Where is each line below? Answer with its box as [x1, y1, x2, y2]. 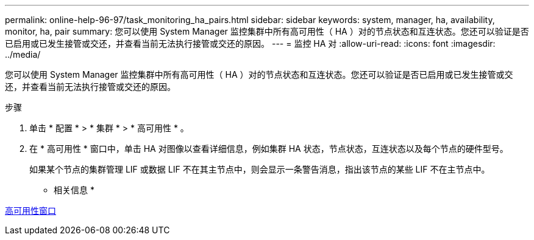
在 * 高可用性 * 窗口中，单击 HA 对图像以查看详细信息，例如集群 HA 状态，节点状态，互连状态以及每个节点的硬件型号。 [29, 143, 508, 154]
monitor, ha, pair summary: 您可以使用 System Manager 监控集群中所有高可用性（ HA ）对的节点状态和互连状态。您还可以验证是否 [5, 26, 529, 36]
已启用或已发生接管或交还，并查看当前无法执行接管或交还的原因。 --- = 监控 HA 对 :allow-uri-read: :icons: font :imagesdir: [5, 38, 496, 49]
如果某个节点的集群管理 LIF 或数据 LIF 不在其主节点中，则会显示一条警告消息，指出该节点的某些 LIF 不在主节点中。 [29, 164, 490, 174]
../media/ [5, 49, 41, 60]
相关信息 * [54, 185, 94, 195]
